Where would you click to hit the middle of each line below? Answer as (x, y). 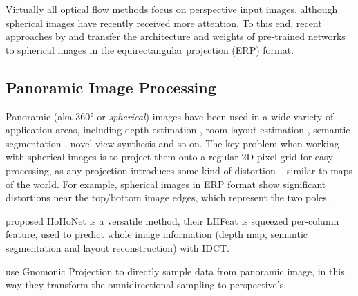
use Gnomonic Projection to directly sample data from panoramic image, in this (175, 271)
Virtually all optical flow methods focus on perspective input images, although (172, 9)
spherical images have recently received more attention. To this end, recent (164, 22)
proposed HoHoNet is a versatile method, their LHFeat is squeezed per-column (172, 220)
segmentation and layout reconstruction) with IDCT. (117, 247)
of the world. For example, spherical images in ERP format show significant (166, 184)
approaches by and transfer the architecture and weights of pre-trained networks (176, 36)
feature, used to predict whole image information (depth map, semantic (157, 234)
